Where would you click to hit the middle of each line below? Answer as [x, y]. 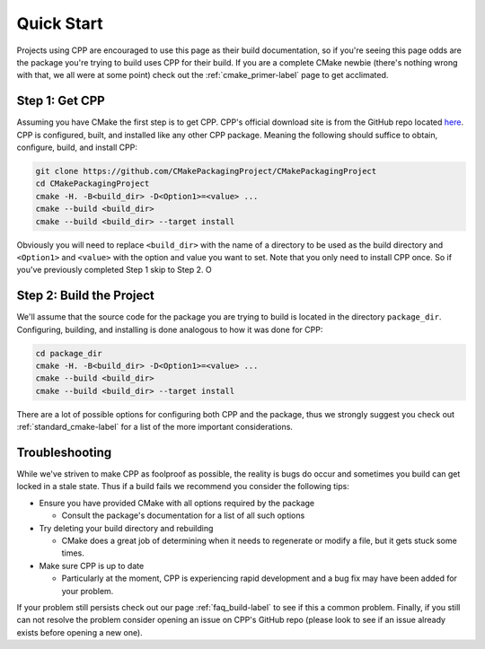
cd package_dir [69, 353]
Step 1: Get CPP [61, 101]
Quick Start [60, 23]
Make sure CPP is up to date [92, 566]
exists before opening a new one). [79, 632]
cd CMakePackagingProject [93, 184]
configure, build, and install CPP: [77, 147]
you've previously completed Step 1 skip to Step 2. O [114, 270]
